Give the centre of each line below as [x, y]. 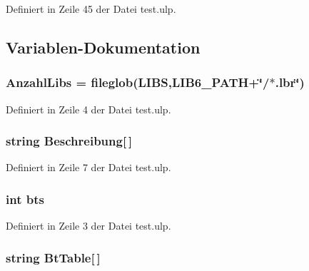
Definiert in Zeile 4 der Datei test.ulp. [88, 109]
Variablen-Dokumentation [103, 47]
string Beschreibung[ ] [69, 141]
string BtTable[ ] [53, 257]
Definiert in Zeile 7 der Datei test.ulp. [88, 167]
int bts [25, 199]
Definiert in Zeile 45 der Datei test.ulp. [91, 9]
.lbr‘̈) [290, 82]
